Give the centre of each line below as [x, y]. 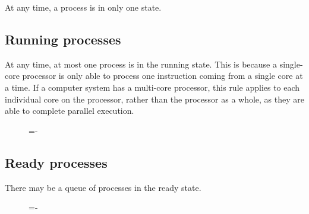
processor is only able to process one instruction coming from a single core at [163, 76]
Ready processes [56, 162]
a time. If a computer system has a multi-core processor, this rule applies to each [152, 87]
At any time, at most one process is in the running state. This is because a [141, 64]
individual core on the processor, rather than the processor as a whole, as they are [154, 99]
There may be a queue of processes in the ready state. [103, 187]
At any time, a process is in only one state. [83, 7]
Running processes [63, 39]
